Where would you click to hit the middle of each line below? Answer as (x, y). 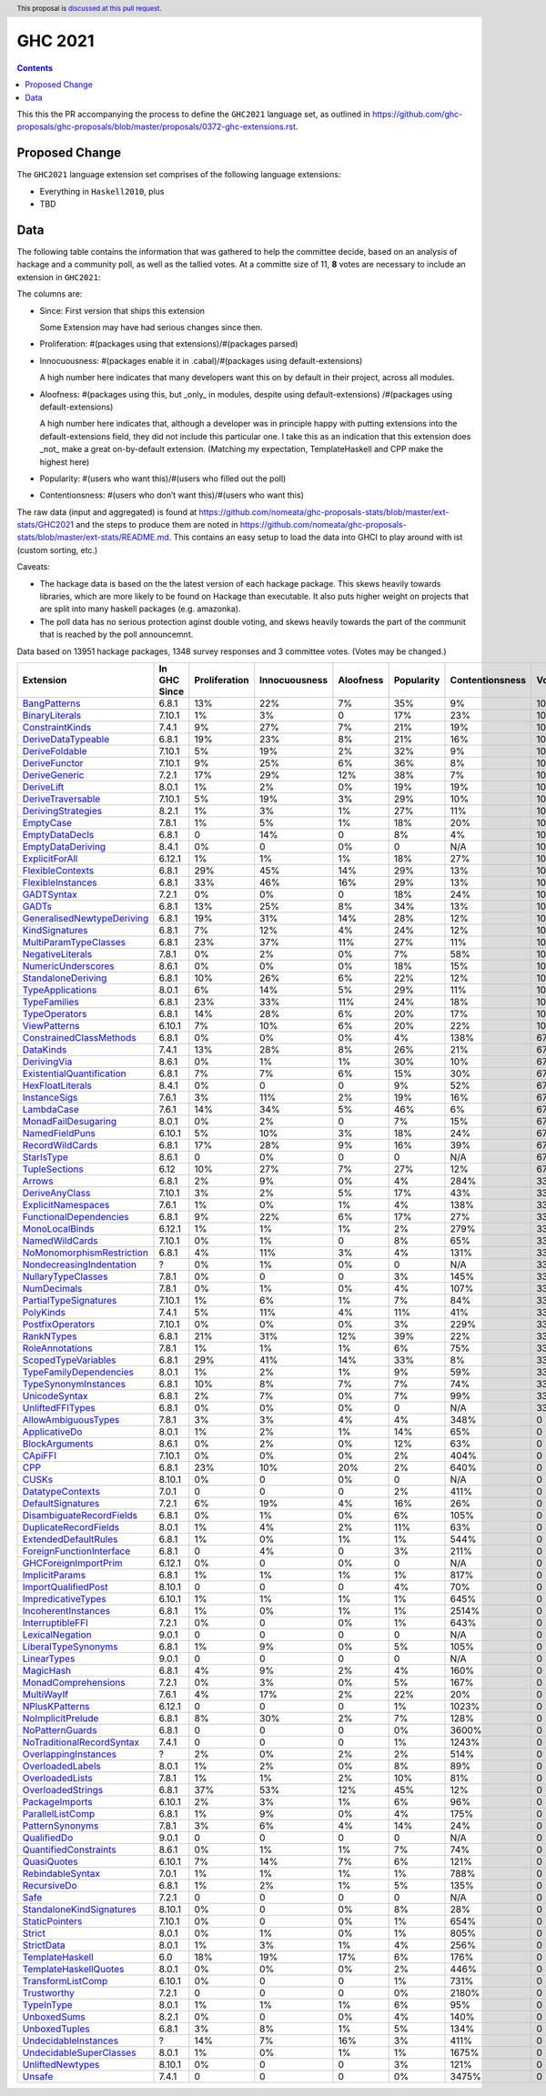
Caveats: (33, 567)
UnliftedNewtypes (61, 2064)
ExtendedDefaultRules (70, 1539)
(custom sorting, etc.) (57, 549)
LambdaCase (51, 1109)
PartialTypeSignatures (70, 1300)
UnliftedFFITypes (59, 1407)
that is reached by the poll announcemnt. (116, 635)
